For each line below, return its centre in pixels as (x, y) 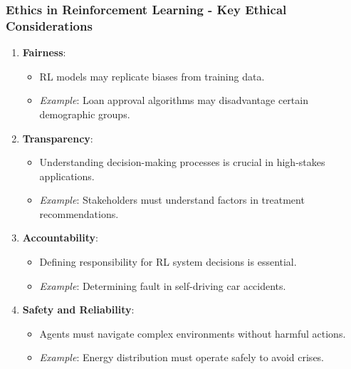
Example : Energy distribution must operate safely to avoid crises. (182, 357)
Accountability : (60, 238)
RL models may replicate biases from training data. (152, 76)
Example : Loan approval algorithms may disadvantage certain (174, 100)
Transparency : (58, 138)
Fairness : (44, 52)
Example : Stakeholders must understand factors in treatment (172, 200)
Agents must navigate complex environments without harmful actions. (193, 333)
